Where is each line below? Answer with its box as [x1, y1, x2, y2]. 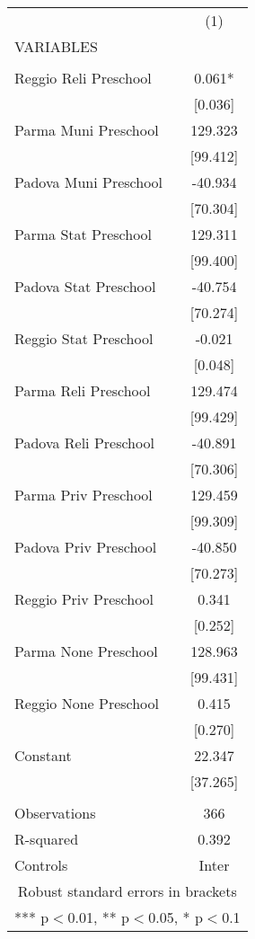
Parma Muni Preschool [14, 120, 159, 140]
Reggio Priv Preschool [14, 589, 154, 609]
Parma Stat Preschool [14, 224, 153, 244]
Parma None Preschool [14, 641, 158, 661]
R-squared [14, 828, 79, 849]
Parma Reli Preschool [14, 380, 151, 401]
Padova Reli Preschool [14, 432, 154, 453]
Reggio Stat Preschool [14, 328, 154, 349]
